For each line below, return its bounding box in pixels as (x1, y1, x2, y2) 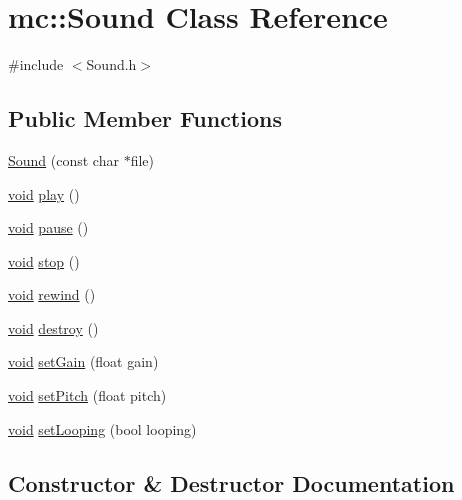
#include (8, 54, 64, 75)
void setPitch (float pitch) (8, 385, 167, 406)
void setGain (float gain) (8, 351, 159, 372)
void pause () (8, 217, 89, 238)
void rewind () (8, 284, 96, 305)
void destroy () (8, 317, 99, 338)
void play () (8, 183, 80, 204)
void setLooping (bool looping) (8, 418, 197, 439)
